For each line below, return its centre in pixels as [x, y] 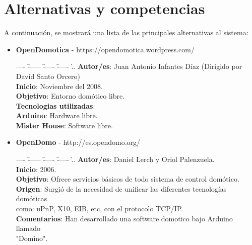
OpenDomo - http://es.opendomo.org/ [78, 142]
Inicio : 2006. [36, 169]
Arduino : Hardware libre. [57, 115]
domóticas [31, 198]
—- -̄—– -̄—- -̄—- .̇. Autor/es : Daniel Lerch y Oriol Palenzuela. [115, 159]
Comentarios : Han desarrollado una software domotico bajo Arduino [124, 218]
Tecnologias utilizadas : [55, 105]
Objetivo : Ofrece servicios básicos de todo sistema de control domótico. [128, 179]
